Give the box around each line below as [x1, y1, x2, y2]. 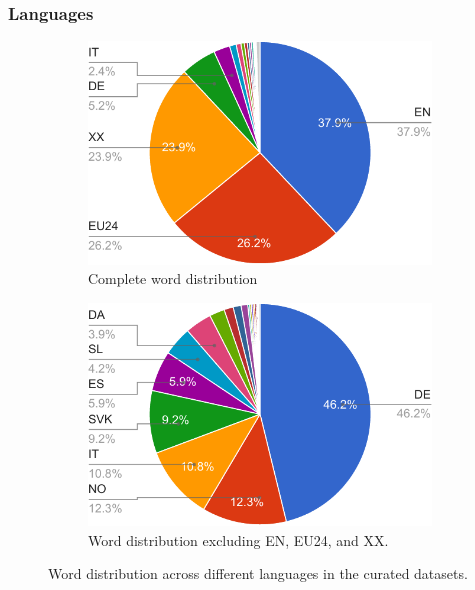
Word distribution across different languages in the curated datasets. [48, 563, 468, 584]
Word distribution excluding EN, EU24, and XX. [88, 529, 389, 550]
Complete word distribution [88, 268, 258, 289]
